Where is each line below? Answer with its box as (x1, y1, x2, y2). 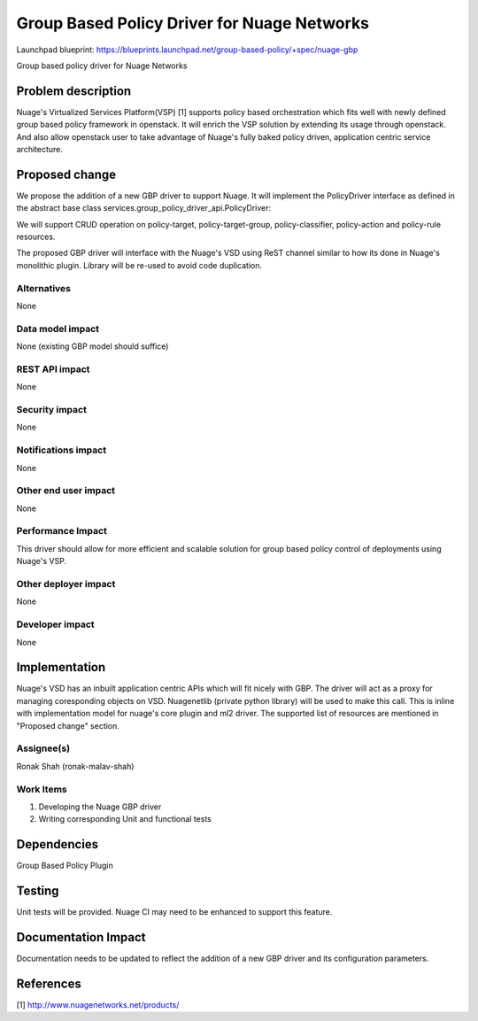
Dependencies (16, 837, 99, 852)
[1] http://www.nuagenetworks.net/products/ (16, 999, 180, 1009)
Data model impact (16, 322, 100, 335)
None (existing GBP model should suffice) (16, 341, 169, 352)
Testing (16, 884, 59, 898)
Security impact (16, 404, 88, 416)
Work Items (16, 783, 67, 795)
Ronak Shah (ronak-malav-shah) (16, 761, 135, 771)
